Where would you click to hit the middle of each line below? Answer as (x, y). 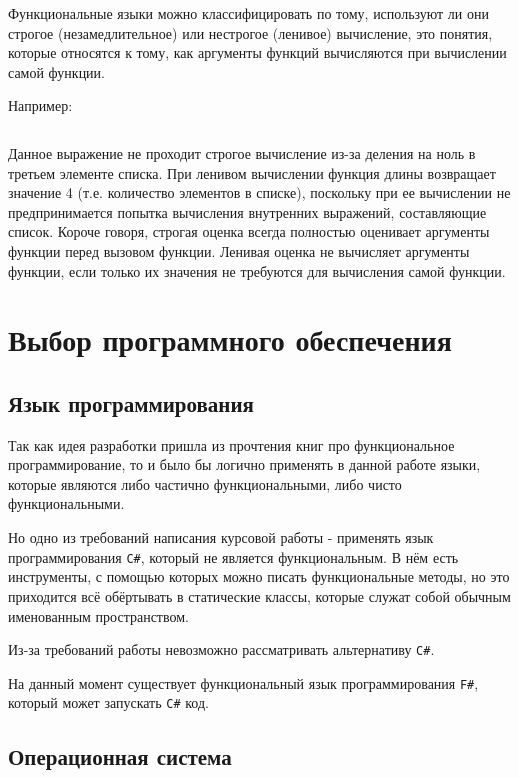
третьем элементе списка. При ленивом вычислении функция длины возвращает (252, 172)
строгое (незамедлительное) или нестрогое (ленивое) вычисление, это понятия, (250, 32)
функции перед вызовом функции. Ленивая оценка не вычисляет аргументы (239, 250)
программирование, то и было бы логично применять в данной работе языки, (244, 464)
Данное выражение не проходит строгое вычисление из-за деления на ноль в (242, 152)
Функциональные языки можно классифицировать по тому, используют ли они (248, 13)
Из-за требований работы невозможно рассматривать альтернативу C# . (221, 649)
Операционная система (120, 756)
